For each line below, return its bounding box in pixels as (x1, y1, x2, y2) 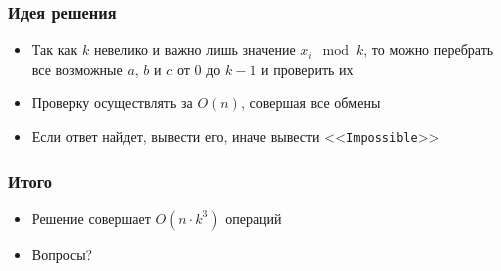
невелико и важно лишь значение (93, 39, 296, 60)
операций (225, 207, 282, 228)
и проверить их (261, 58, 354, 79)
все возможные (31, 58, 123, 79)
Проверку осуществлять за (31, 92, 193, 113)
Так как (31, 39, 78, 60)
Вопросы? (31, 243, 93, 264)
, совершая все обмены (240, 92, 381, 113)
